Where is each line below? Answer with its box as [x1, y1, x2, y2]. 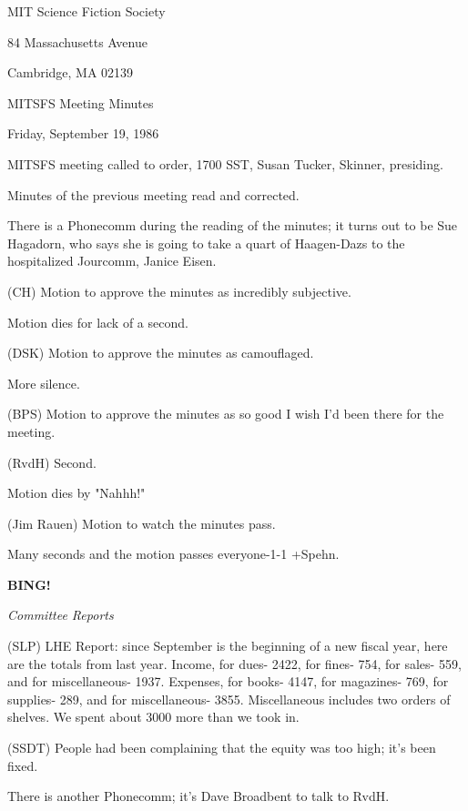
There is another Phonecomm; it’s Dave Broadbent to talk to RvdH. [7, 786, 390, 806]
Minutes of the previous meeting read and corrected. [7, 185, 300, 204]
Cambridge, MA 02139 [7, 63, 134, 82]
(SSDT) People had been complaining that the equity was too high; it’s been [7, 738, 436, 757]
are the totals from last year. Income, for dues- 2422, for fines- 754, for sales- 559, [7, 654, 462, 673]
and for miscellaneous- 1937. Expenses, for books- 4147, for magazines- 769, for [7, 672, 449, 691]
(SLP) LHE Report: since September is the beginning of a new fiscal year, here [7, 636, 448, 655]
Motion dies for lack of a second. [7, 312, 188, 331]
